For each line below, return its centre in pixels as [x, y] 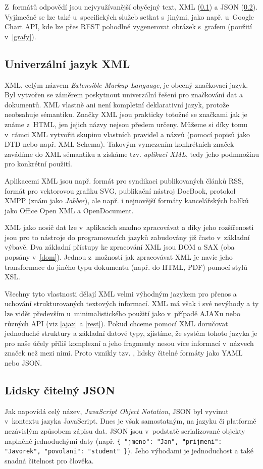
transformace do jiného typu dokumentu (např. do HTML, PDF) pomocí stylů [126, 267]
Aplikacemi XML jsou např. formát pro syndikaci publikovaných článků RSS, [124, 180]
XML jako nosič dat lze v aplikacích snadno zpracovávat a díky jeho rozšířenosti [129, 227]
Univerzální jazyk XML [67, 63]
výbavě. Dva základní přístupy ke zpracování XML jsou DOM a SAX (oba [120, 247]
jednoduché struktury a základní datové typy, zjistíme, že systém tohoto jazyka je [131, 333]
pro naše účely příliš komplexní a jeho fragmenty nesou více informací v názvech [129, 343]
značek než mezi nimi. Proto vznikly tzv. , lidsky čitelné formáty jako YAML [124, 353]
